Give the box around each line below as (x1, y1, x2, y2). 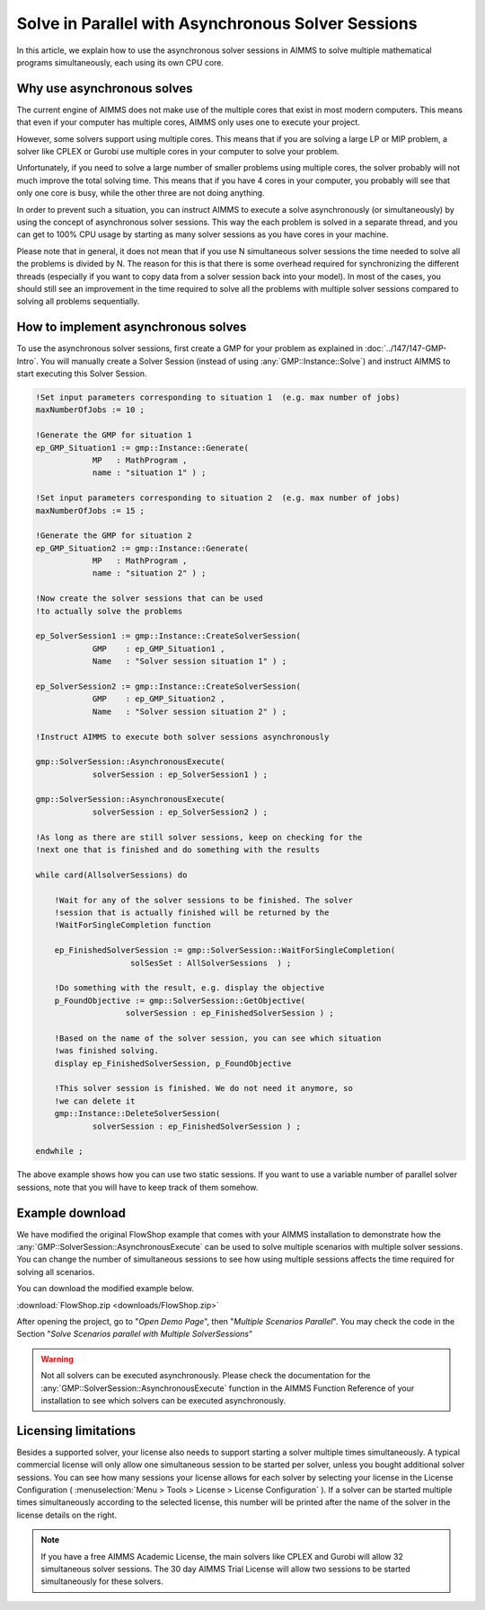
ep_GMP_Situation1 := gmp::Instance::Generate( (35, 443, 249, 453)
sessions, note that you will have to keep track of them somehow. (16, 1182, 259, 1192)
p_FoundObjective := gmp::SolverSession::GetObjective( (54, 995, 306, 1006)
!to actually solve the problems (35, 606, 183, 616)
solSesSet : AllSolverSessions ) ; (130, 957, 292, 968)
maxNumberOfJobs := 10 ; (35, 405, 145, 415)
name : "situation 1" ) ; (92, 468, 207, 478)
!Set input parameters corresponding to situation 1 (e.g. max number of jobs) (35, 392, 401, 402)
